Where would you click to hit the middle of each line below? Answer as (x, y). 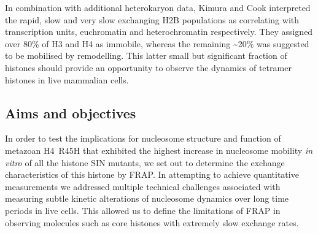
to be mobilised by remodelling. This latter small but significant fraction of (146, 55)
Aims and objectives (71, 113)
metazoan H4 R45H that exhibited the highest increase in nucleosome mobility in (159, 150)
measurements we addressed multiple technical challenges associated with (143, 186)
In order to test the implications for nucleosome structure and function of (143, 138)
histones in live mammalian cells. (67, 79)
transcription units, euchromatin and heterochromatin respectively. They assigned (159, 32)
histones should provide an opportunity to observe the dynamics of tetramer (148, 67)
